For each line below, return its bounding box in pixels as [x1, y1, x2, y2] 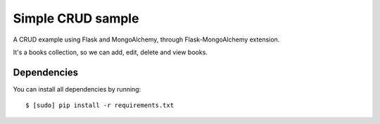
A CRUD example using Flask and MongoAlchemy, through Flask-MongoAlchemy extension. [13, 35, 280, 44]
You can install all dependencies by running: [13, 85, 141, 93]
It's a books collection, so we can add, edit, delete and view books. [13, 48, 208, 56]
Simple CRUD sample [13, 11, 139, 26]
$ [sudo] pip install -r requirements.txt [25, 101, 175, 109]
